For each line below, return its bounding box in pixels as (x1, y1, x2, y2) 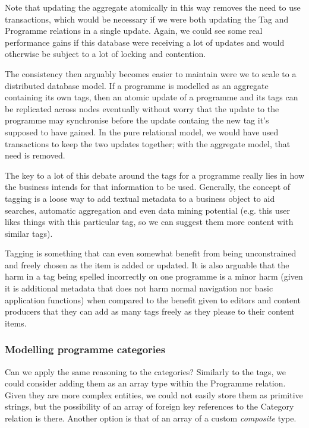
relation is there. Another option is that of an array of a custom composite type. (5, 412, 297, 424)
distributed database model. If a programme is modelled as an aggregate (5, 79, 269, 91)
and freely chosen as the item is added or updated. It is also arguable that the (5, 258, 289, 271)
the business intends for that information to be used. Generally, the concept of (5, 180, 291, 193)
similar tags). (5, 227, 53, 239)
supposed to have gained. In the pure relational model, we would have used (5, 125, 279, 138)
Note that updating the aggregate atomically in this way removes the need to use (5, 1, 301, 13)
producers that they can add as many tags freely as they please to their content (5, 305, 295, 318)
